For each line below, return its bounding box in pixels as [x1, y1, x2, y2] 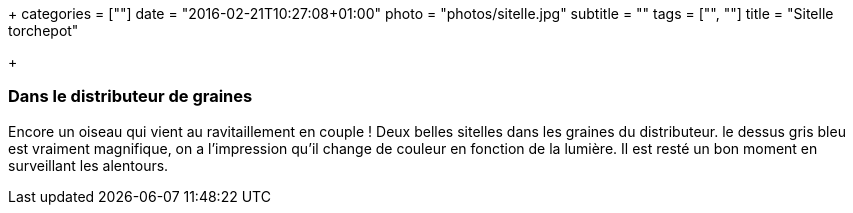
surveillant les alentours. [8, 156, 169, 174]
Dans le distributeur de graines [8, 86, 253, 107]
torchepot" [8, 22, 79, 39]
